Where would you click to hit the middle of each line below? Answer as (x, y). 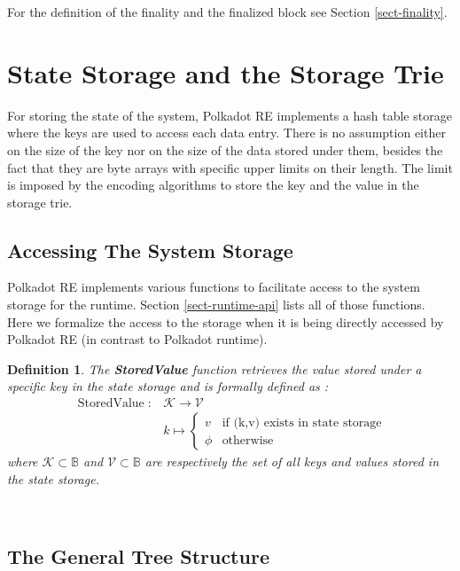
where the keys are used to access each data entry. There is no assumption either (226, 133)
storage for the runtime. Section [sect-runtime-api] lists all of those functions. (216, 305)
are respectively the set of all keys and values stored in (292, 461)
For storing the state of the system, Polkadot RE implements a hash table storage (230, 115)
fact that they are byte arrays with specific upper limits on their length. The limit (230, 167)
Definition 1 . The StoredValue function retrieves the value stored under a (214, 368)
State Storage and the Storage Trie (226, 72)
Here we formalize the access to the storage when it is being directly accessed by (226, 321)
